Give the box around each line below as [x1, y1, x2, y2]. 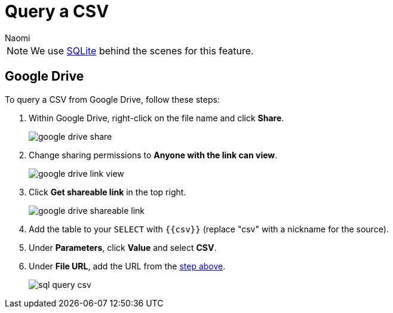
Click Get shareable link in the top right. [29, 186, 186, 197]
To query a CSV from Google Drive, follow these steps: [5, 94, 220, 105]
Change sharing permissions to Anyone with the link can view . [29, 149, 278, 160]
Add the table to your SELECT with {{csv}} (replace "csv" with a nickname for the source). [29, 223, 389, 234]
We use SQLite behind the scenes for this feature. [30, 44, 254, 57]
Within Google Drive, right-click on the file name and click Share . [29, 112, 284, 123]
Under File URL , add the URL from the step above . [29, 260, 226, 271]
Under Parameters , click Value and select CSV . [29, 242, 217, 253]
